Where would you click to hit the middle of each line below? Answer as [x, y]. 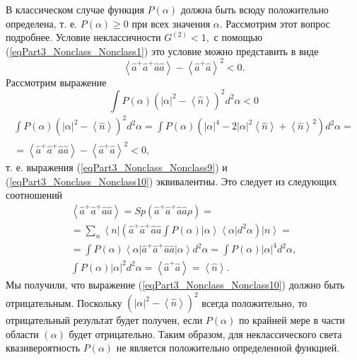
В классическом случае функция [75, 9]
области [22, 333]
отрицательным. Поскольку [64, 302]
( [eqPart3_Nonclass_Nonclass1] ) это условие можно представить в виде [162, 51]
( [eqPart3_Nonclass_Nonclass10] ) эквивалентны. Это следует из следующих [171, 181]
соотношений [34, 195]
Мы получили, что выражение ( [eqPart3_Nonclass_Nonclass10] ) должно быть [175, 284]
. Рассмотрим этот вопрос [275, 23]
